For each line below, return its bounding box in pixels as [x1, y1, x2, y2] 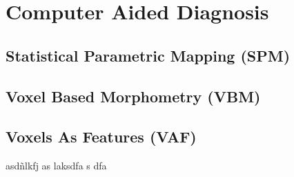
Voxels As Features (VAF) [6, 126, 197, 147]
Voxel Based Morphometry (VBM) [6, 85, 261, 106]
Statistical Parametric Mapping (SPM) [6, 44, 291, 66]
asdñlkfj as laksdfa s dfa [6, 158, 107, 173]
